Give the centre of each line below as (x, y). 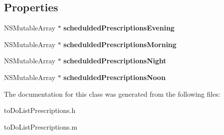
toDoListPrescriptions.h (40, 110)
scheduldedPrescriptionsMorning (120, 44)
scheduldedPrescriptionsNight (115, 61)
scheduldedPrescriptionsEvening (119, 28)
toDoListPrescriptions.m (41, 126)
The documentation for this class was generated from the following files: (112, 94)
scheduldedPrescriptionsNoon (114, 77)
